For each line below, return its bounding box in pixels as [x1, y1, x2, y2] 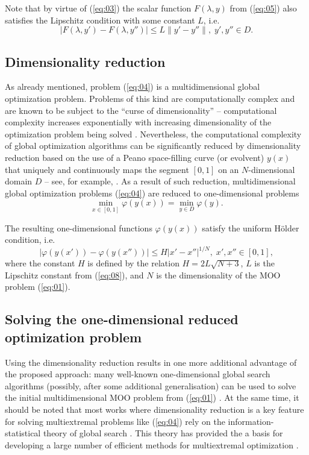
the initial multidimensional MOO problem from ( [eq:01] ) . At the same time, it [5, 391, 299, 404]
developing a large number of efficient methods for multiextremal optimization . [5, 438, 299, 451]
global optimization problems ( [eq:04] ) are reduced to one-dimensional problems [5, 186, 299, 199]
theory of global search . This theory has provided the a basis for [43, 427, 283, 439]
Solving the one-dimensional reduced [5, 310, 239, 328]
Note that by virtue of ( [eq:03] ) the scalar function [5, 2, 192, 14]
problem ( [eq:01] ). [5, 280, 70, 293]
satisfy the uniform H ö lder [202, 221, 299, 234]
